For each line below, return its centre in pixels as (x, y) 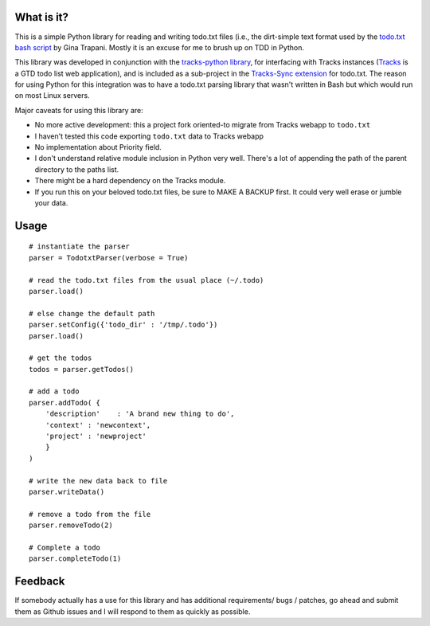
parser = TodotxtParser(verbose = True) (109, 258)
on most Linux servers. (53, 96)
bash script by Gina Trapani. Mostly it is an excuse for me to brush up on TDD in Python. (159, 47)
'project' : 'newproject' (96, 436)
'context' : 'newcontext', (98, 425)
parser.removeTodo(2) (71, 525)
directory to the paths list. (77, 169)
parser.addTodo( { (65, 403)
